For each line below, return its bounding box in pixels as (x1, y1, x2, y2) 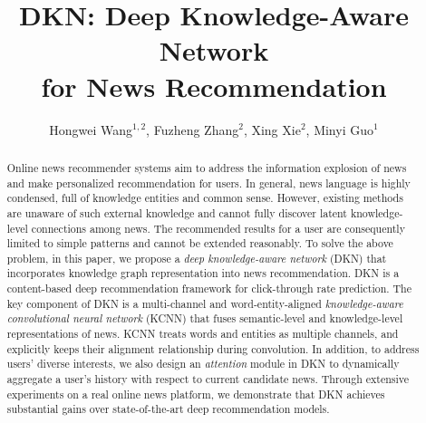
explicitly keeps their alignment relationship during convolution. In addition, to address (6, 341, 420, 356)
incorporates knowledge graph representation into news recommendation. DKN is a (6, 265, 400, 281)
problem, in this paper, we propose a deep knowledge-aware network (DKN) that (6, 250, 387, 265)
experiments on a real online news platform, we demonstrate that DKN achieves (6, 386, 385, 401)
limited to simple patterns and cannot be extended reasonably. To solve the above (6, 236, 393, 251)
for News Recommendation (41, 67, 387, 104)
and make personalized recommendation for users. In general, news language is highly (6, 175, 411, 190)
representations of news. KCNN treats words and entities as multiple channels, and (6, 326, 399, 341)
